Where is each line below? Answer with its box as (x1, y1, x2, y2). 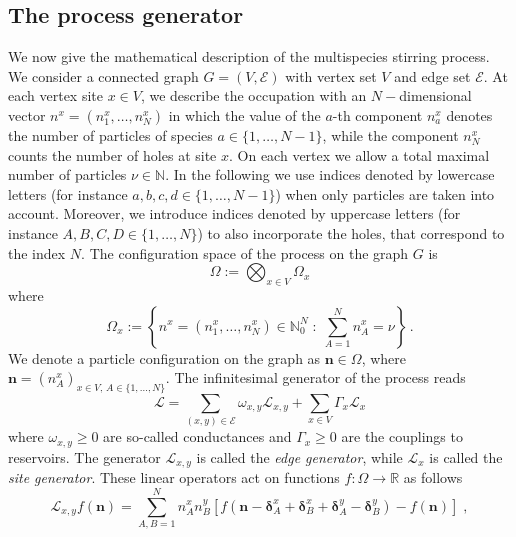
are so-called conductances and (103, 426, 292, 447)
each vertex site (8, 85, 103, 106)
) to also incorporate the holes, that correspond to (197, 222, 505, 243)
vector (8, 104, 46, 125)
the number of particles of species (8, 124, 213, 145)
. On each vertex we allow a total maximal (228, 144, 490, 165)
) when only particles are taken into (275, 183, 495, 204)
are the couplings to (341, 426, 463, 447)
